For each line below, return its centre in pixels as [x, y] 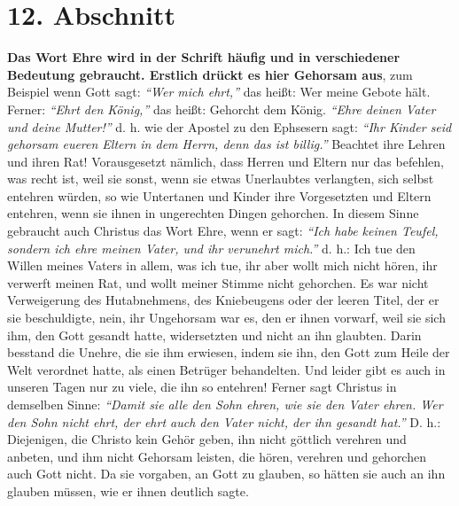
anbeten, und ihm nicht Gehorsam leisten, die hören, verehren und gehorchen [217, 456]
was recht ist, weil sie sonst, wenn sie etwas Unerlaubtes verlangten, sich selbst [221, 179]
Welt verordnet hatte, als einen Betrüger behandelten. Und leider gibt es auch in [226, 369]
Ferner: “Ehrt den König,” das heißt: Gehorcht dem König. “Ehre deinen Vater [222, 109]
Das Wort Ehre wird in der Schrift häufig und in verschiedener [204, 57]
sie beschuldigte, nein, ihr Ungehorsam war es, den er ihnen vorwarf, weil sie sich [226, 318]
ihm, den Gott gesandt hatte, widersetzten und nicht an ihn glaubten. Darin [214, 335]
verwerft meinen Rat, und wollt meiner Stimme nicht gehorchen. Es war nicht [218, 282]
